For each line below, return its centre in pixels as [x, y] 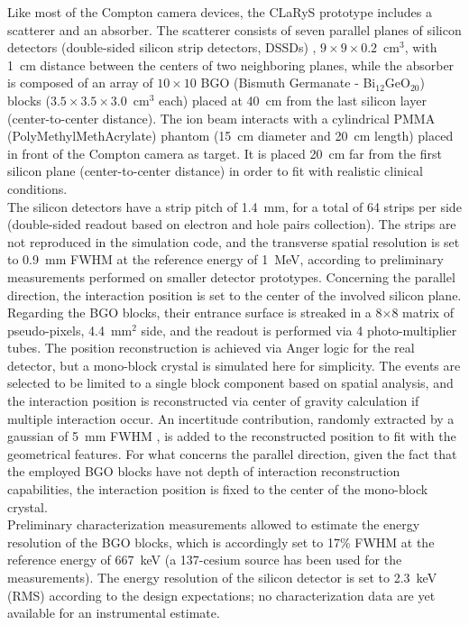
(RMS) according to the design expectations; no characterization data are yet [221, 595]
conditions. [37, 188]
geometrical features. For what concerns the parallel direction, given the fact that [232, 453]
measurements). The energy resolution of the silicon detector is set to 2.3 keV [222, 577]
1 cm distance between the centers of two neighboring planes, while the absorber [231, 64]
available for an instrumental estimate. [114, 613]
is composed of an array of [80, 83]
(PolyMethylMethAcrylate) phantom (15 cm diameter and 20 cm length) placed [230, 136]
